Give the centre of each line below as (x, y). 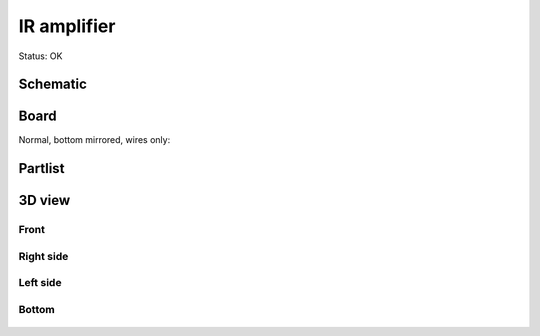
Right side (43, 256)
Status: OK (40, 56)
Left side (40, 283)
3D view (44, 200)
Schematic (52, 84)
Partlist (41, 168)
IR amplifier (67, 26)
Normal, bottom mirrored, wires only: (94, 140)
